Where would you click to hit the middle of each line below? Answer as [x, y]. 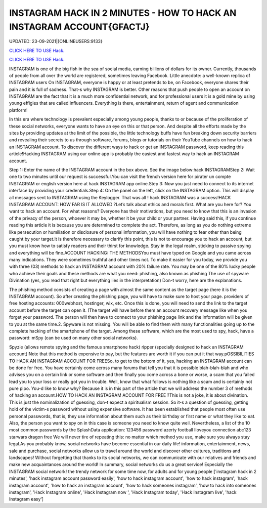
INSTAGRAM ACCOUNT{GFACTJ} [79, 27]
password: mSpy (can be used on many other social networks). [74, 338]
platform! [19, 110]
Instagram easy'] [26, 499]
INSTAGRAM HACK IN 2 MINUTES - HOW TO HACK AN [123, 13]
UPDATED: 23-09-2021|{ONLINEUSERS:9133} [56, 42]
